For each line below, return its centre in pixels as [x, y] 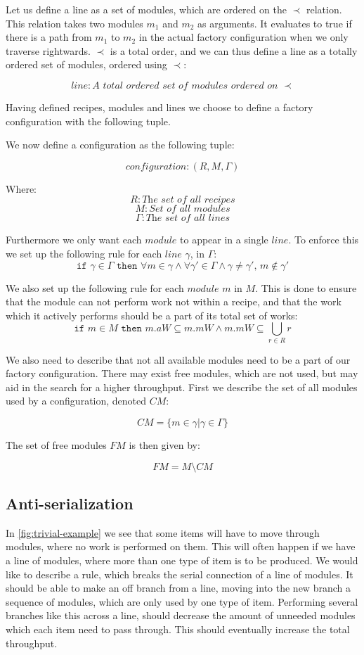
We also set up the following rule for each [95, 287]
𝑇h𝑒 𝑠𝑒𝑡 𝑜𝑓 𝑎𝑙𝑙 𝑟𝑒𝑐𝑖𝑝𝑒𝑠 [189, 200]
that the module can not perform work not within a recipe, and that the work [174, 301]
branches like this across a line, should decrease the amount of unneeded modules [181, 615]
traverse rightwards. [48, 50]
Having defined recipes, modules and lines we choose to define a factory [160, 107]
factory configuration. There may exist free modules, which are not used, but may [182, 373]
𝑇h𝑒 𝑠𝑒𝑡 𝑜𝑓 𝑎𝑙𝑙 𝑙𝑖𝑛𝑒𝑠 [188, 218]
